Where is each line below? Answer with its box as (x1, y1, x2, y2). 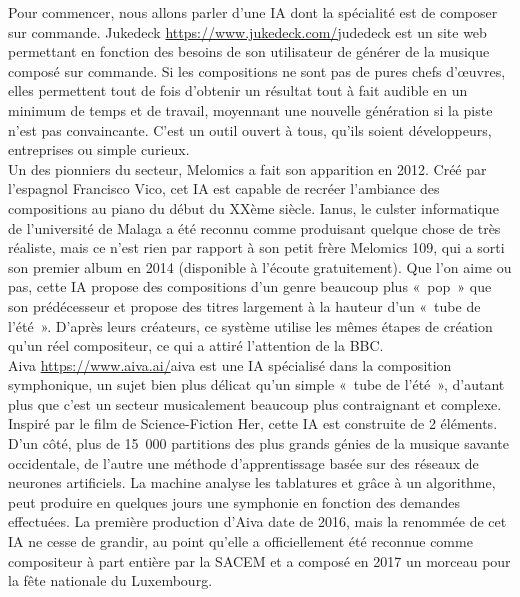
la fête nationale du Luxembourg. (8, 570, 213, 591)
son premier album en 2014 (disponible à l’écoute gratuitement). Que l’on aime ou (8, 256, 512, 277)
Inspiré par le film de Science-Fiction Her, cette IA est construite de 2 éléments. (8, 413, 498, 434)
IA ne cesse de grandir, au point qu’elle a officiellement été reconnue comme (8, 531, 473, 552)
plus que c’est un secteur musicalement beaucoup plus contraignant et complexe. (8, 393, 502, 414)
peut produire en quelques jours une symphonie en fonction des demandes (8, 491, 461, 512)
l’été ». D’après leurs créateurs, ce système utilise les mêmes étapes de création (8, 315, 493, 336)
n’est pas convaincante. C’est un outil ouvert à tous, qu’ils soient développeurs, (8, 119, 492, 140)
